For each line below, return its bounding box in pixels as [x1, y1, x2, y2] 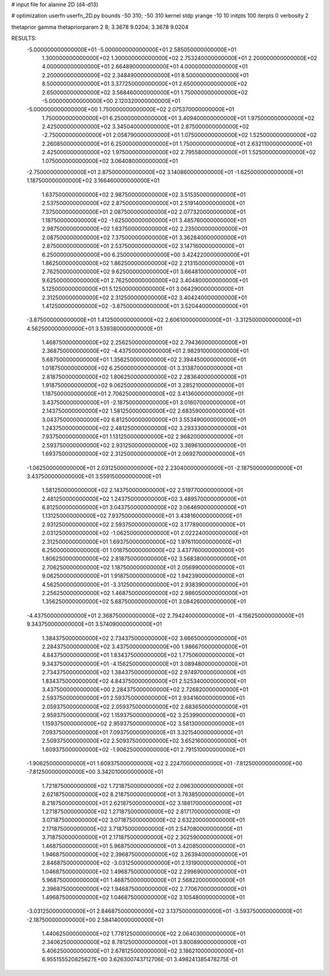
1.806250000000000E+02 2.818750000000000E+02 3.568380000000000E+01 [42, 555, 247, 563]
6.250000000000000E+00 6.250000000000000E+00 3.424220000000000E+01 [42, 251, 250, 258]
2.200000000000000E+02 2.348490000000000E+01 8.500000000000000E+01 [42, 71, 249, 79]
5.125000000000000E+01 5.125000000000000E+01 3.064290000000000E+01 [42, 285, 244, 293]
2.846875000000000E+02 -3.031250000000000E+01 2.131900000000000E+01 [42, 859, 247, 866]
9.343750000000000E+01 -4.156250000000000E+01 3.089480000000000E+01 [42, 660, 248, 667]
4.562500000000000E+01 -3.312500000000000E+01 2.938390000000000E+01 [42, 580, 248, 588]
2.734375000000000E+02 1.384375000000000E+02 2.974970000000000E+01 [42, 669, 246, 676]
